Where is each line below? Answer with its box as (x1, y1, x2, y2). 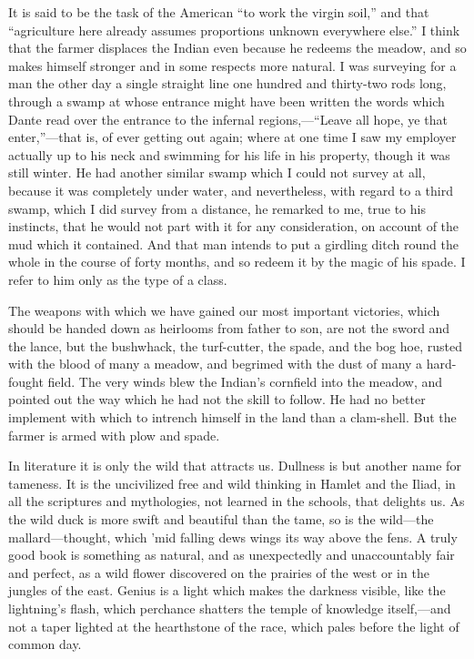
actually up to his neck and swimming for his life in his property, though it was (8, 145, 450, 164)
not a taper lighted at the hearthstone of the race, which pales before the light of (8, 616, 459, 635)
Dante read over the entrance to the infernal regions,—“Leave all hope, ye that (8, 109, 448, 128)
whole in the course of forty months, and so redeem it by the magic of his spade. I (8, 252, 466, 271)
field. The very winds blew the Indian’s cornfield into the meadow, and (47, 371, 443, 390)
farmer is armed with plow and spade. (8, 425, 220, 444)
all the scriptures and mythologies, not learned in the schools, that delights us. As (8, 492, 465, 511)
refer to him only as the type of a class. (8, 269, 227, 289)
